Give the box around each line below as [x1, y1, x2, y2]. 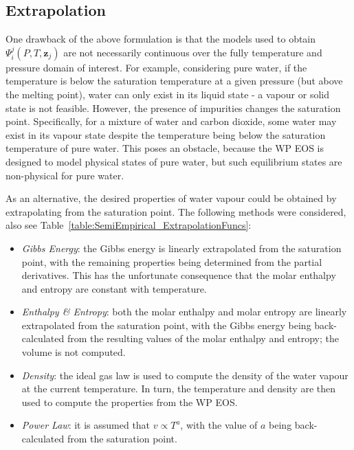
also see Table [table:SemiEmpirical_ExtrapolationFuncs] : [5, 218, 252, 232]
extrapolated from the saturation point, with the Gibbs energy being [21, 317, 311, 332]
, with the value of [180, 418, 258, 432]
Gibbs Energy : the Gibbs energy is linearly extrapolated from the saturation [21, 240, 342, 255]
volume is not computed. [21, 345, 126, 359]
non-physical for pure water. [5, 168, 124, 182]
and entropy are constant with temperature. [21, 281, 207, 295]
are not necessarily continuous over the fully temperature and [63, 45, 322, 59]
